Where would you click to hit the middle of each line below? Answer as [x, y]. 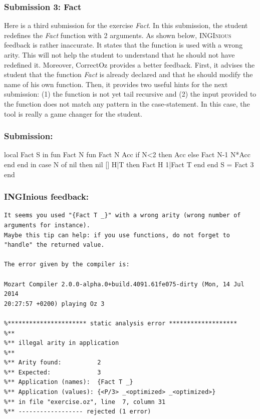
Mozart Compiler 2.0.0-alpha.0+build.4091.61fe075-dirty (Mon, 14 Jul [124, 284]
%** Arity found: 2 [53, 363]
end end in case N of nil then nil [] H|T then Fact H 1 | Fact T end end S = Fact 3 [129, 164]
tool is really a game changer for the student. [73, 113]
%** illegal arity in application [62, 343]
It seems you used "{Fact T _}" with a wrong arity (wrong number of [122, 216]
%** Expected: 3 [53, 372]
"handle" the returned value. [54, 245]
